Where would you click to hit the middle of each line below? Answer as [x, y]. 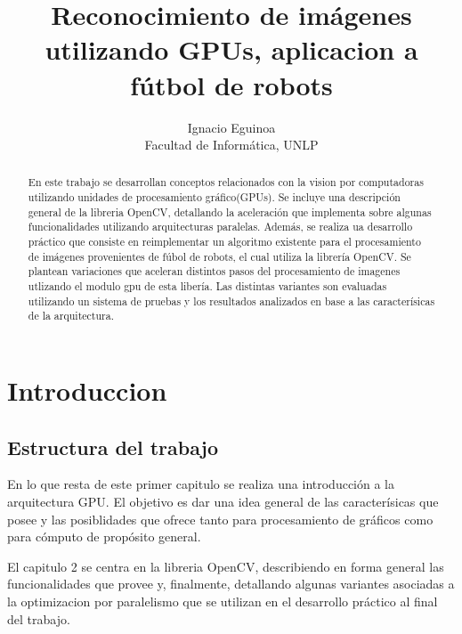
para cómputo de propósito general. [104, 536]
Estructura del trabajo [113, 447]
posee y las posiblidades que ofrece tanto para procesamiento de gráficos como [220, 519]
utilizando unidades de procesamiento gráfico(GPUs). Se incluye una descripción [214, 197]
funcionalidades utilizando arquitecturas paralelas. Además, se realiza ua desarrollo [220, 227]
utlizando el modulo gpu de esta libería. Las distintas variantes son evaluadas [207, 286]
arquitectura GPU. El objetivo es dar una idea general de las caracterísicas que [223, 502]
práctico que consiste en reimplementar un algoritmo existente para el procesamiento [224, 242]
